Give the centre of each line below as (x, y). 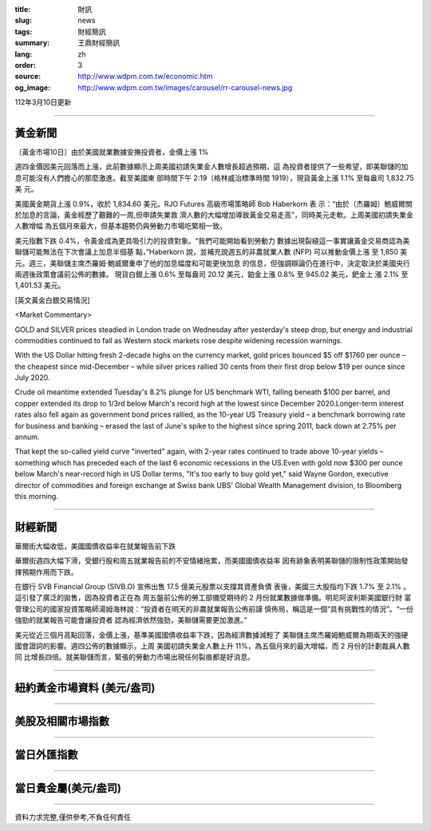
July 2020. (32, 378)
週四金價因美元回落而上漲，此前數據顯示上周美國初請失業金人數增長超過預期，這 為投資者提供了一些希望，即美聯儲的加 (212, 167)
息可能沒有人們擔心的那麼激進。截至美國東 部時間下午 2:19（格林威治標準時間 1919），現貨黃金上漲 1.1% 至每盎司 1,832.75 (214, 178)
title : (23, 9)
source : (28, 77)
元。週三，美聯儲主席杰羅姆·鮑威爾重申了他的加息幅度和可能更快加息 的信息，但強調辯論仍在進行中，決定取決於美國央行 (212, 263)
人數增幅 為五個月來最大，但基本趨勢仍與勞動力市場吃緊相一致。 (121, 226)
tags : (24, 31)
